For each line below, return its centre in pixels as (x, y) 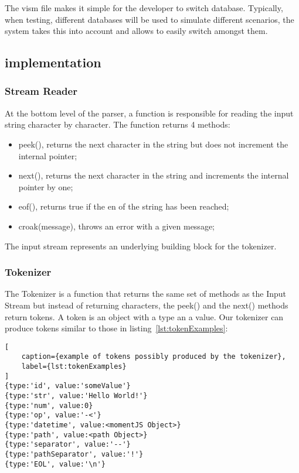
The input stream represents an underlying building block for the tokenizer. (141, 246)
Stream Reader (41, 91)
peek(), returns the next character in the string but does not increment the (153, 144)
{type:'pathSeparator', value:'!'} (74, 454)
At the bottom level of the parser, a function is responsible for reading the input (149, 113)
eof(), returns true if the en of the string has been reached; (124, 206)
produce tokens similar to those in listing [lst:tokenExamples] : (116, 328)
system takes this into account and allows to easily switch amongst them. (136, 31)
